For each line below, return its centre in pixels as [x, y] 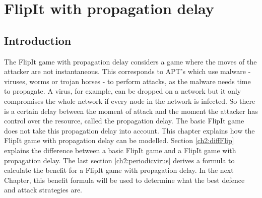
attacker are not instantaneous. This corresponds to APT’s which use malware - [127, 71]
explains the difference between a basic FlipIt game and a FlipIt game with [120, 150]
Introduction [38, 40]
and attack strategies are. [43, 190]
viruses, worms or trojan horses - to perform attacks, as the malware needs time [127, 81]
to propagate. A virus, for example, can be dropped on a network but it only [123, 91]
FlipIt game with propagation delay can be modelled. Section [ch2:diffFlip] [119, 140]
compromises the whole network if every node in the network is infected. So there [130, 101]
